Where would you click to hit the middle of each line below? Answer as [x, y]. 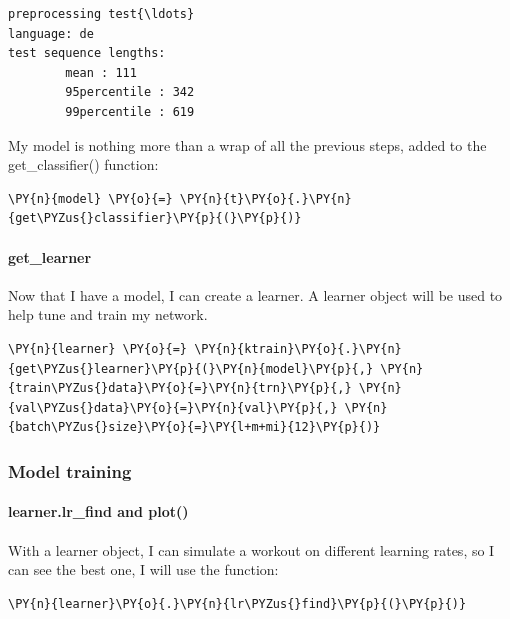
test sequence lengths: [87, 53]
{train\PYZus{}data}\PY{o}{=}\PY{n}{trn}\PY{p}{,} [180, 388]
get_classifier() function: [83, 164]
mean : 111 [101, 72]
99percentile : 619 [130, 111]
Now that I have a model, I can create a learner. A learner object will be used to [255, 294]
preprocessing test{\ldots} [101, 14]
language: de [51, 33]
